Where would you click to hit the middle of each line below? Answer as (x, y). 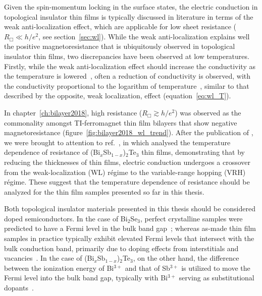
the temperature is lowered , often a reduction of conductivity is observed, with (127, 76)
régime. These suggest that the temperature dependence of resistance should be (127, 182)
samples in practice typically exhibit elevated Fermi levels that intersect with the (129, 238)
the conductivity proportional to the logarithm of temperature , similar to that (127, 85)
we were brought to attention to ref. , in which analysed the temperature (117, 142)
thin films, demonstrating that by (193, 152)
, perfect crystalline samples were (192, 218)
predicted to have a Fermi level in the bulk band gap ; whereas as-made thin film (130, 228)
